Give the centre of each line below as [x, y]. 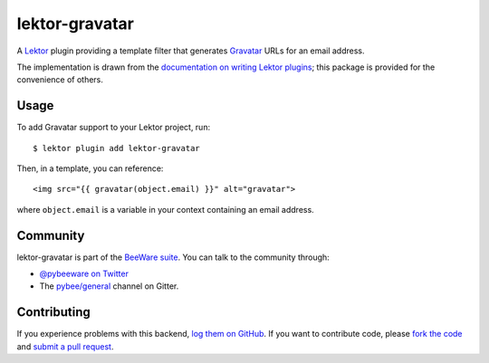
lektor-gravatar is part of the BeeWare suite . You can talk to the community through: [173, 257]
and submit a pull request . [65, 346]
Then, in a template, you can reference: [90, 168]
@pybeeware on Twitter [84, 274]
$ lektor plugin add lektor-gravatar [117, 148]
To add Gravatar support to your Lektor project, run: [114, 128]
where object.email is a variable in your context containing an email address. [165, 209]
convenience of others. [60, 80]
